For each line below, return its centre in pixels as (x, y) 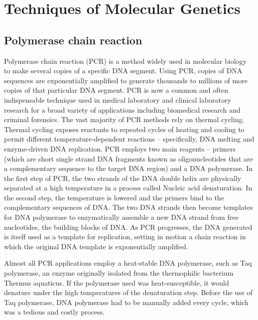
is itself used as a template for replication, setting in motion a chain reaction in (125, 237)
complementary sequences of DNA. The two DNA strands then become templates (129, 207)
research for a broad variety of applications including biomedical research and (122, 109)
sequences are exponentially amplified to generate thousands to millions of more (126, 80)
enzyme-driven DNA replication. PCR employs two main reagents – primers (120, 148)
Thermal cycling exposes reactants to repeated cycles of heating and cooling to (124, 129)
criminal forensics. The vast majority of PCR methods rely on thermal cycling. (124, 119)
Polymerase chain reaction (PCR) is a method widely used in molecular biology (126, 61)
